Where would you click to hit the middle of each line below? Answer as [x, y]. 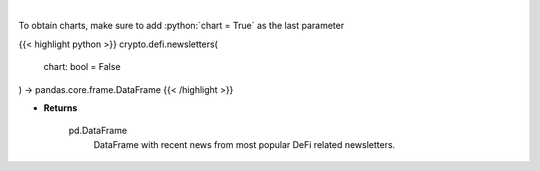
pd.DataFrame [98, 131]
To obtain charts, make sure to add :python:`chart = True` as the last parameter [181, 26]
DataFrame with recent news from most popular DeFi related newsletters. [244, 144]
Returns [60, 107]
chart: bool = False [82, 67]
